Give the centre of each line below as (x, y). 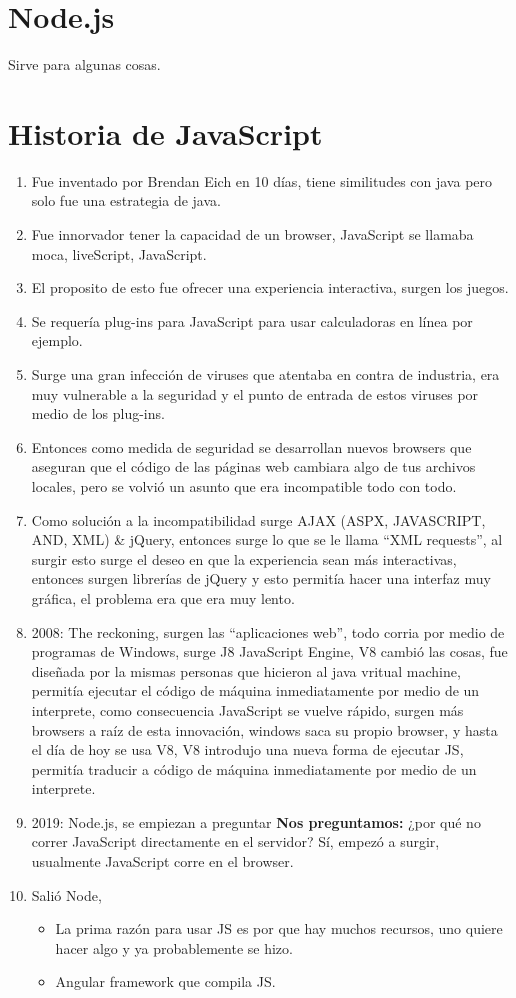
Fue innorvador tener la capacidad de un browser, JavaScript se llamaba (252, 234)
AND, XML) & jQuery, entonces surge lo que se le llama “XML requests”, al (267, 539)
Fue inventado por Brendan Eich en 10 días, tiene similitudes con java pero (262, 180)
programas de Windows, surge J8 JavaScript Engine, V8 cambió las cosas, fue (269, 651)
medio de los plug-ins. (98, 413)
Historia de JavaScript (165, 132)
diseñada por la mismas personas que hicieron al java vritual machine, (246, 670)
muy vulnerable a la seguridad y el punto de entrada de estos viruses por (255, 393)
